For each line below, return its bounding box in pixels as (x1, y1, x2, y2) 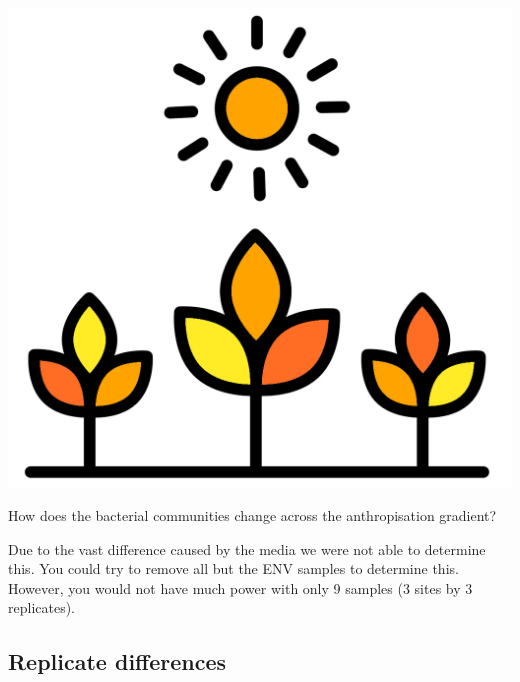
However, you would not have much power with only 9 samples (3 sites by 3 (8, 577, 473, 598)
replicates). (8, 597, 76, 618)
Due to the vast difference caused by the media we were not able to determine (8, 538, 486, 559)
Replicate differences (8, 646, 227, 677)
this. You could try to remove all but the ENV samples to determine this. (8, 558, 459, 579)
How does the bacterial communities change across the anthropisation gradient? (8, 504, 497, 525)
